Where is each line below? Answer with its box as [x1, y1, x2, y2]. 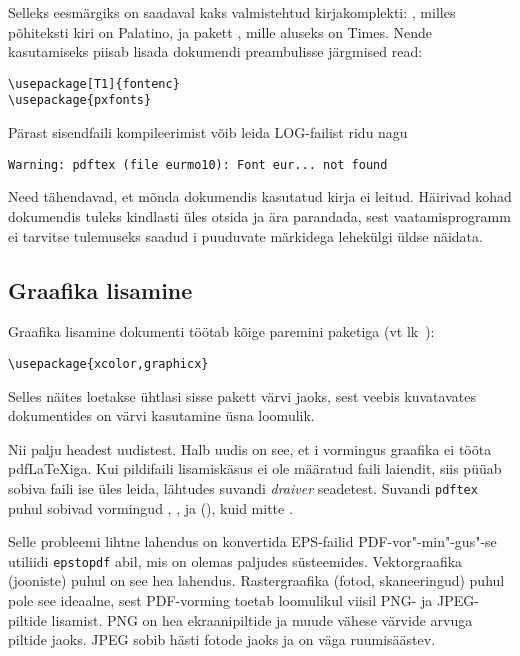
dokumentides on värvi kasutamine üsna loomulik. [8, 405, 315, 426]
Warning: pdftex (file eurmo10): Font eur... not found [8, 157, 388, 172]
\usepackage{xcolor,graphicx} [8, 356, 209, 371]
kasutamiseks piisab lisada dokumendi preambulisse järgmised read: [8, 41, 423, 62]
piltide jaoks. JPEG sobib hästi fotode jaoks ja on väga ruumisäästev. [8, 629, 436, 650]
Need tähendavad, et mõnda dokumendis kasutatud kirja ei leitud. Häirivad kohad [8, 186, 512, 207]
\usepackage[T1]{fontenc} [8, 76, 180, 91]
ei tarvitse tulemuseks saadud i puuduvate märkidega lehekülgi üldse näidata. [8, 225, 483, 246]
